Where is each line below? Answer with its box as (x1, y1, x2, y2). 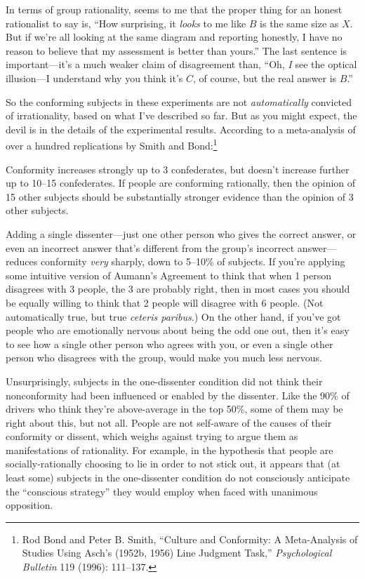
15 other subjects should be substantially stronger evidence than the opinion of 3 (6, 189, 354, 204)
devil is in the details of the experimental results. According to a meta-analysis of (6, 121, 356, 136)
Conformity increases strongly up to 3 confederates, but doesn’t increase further (6, 161, 350, 176)
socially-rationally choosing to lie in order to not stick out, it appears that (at (6, 456, 340, 471)
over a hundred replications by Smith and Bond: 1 (6, 136, 218, 152)
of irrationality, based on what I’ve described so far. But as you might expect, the (6, 108, 357, 123)
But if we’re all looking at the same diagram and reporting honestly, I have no (6, 29, 343, 44)
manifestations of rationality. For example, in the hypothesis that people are (6, 442, 333, 457)
